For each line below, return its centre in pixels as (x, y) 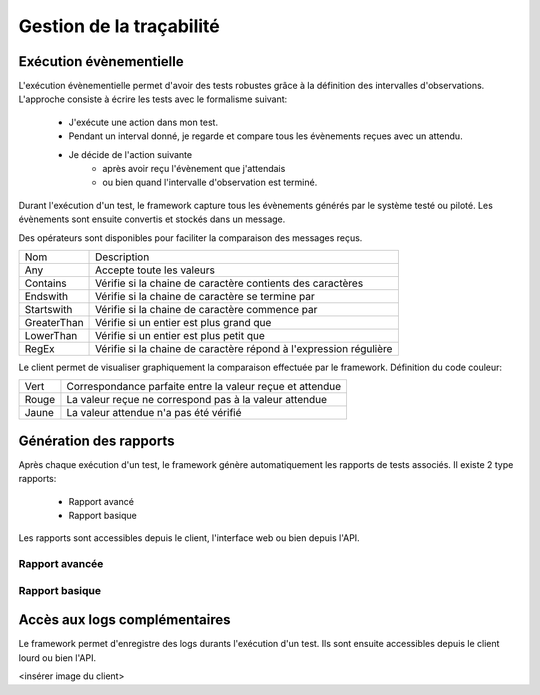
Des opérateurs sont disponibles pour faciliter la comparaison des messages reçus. (190, 237)
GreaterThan (54, 322)
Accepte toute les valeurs (155, 270)
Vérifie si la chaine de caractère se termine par (205, 296)
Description (122, 257)
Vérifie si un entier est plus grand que (183, 322)
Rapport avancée (61, 564)
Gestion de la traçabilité (119, 26)
